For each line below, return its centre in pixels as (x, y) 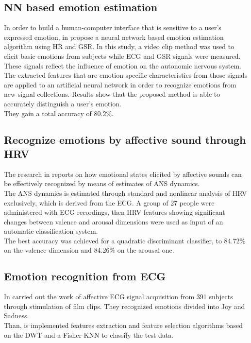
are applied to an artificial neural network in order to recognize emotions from (120, 84)
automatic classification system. (51, 231)
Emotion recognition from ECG (85, 276)
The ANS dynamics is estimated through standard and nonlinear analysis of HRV (125, 193)
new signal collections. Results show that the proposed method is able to (112, 94)
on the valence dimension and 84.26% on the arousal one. (89, 250)
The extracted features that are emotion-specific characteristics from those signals (126, 75)
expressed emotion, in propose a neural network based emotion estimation (114, 37)
